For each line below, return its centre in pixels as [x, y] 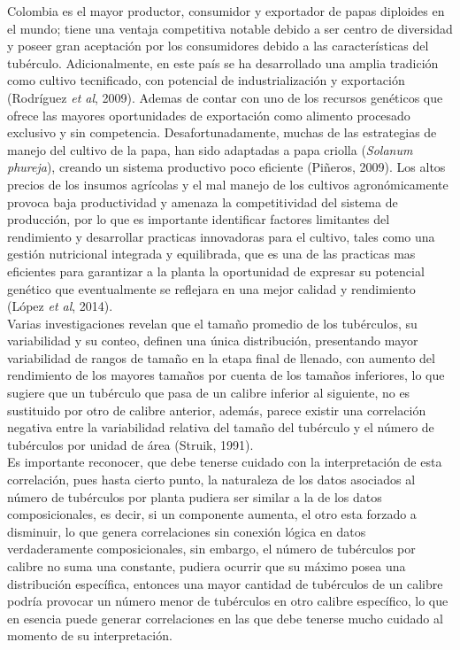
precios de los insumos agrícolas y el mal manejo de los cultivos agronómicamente [228, 184]
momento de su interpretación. [90, 635]
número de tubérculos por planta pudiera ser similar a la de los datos [195, 496]
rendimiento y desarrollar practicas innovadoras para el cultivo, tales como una [221, 236]
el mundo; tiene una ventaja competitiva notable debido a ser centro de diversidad [230, 28]
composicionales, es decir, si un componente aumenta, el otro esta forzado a [212, 514]
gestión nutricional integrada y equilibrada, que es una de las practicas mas [211, 254]
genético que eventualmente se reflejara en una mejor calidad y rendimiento [211, 288]
